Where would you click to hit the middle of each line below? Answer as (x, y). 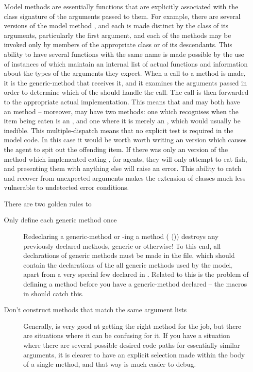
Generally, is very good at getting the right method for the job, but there (132, 326)
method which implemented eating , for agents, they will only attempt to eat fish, (126, 159)
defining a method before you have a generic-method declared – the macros (135, 284)
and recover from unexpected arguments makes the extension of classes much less (125, 178)
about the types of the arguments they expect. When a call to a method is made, (125, 73)
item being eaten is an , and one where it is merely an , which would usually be (122, 121)
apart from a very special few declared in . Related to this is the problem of (136, 274)
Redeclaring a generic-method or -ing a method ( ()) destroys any (121, 236)
